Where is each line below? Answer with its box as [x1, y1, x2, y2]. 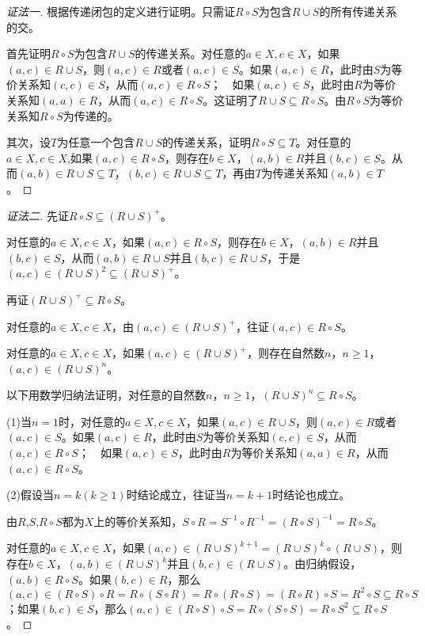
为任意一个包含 [57, 134, 135, 150]
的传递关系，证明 [161, 134, 251, 150]
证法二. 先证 [6, 207, 69, 223]
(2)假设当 [6, 486, 54, 503]
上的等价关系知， [93, 512, 183, 529]
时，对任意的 [58, 413, 125, 429]
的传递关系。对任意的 [135, 45, 246, 62]
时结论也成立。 [272, 486, 351, 503]
